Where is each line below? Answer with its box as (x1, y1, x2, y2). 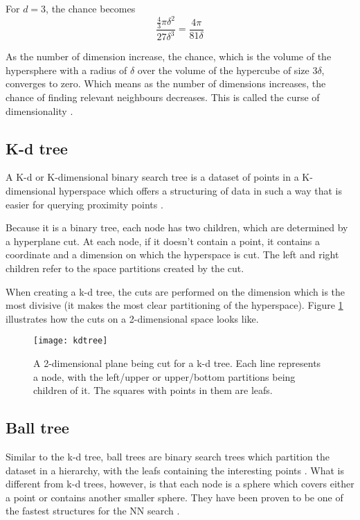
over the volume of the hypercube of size (137, 62, 309, 77)
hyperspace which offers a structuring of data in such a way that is (59, 183, 342, 198)
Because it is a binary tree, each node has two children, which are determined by (6, 220, 348, 235)
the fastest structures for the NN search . (6, 503, 180, 518)
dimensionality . (6, 103, 73, 118)
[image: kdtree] (33, 336, 108, 346)
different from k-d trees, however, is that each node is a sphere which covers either (6, 476, 354, 491)
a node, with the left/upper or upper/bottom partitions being (33, 369, 296, 384)
